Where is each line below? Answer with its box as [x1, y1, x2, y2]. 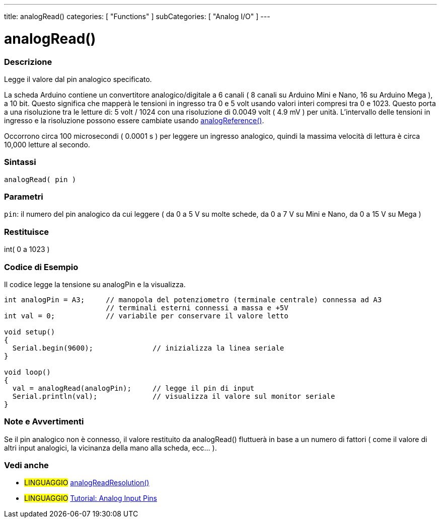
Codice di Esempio [4, 262, 79, 272]
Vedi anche [4, 460, 49, 470]
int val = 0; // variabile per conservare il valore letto [4, 311, 288, 320]
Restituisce [4, 226, 49, 237]
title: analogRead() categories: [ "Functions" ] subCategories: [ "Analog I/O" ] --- [4, 12, 270, 21]
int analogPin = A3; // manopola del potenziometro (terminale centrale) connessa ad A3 [4, 295, 382, 304]
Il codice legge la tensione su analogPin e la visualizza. [4, 280, 186, 289]
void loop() [4, 368, 51, 376]
